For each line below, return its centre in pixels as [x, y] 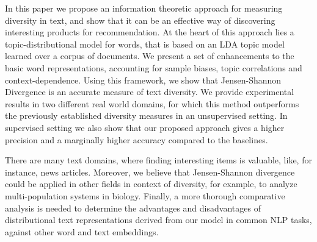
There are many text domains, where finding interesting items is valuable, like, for [158, 160]
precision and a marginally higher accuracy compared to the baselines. [137, 139]
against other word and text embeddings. [82, 231]
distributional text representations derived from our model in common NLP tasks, [158, 220]
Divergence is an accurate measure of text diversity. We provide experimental [150, 92]
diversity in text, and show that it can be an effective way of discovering [140, 20]
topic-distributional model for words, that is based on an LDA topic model [145, 44]
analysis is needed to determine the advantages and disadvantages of [133, 208]
